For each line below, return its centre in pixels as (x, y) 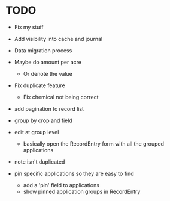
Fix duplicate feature (40, 85)
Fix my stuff (29, 27)
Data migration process (43, 50)
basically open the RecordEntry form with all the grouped (94, 144)
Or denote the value (48, 73)
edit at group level (37, 132)
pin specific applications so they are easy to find (74, 173)
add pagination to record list (49, 108)
